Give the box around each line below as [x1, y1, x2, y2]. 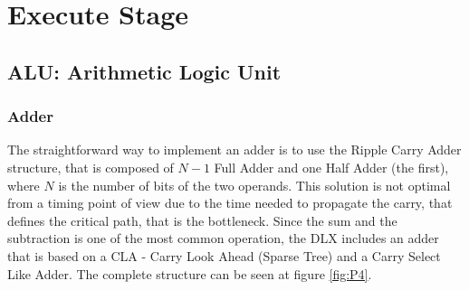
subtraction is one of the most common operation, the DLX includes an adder [7, 229, 439, 248]
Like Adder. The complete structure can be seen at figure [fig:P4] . [7, 264, 372, 283]
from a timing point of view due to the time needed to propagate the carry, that [7, 193, 453, 212]
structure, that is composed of [7, 157, 174, 176]
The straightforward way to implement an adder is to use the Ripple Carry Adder [7, 140, 462, 159]
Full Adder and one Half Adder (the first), [214, 157, 449, 176]
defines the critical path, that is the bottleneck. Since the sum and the [7, 210, 397, 229]
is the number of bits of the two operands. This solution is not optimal [58, 175, 451, 194]
